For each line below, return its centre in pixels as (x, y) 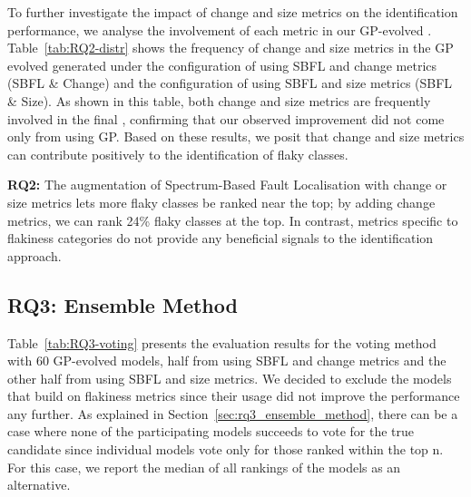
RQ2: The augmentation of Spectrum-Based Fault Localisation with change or (227, 185)
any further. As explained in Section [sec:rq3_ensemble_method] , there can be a (233, 413)
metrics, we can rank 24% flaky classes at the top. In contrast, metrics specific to (233, 220)
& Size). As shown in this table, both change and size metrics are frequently (219, 100)
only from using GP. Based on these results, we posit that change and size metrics (236, 136)
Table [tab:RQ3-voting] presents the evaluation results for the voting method (222, 342)
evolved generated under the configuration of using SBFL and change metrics (222, 65)
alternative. (39, 485)
